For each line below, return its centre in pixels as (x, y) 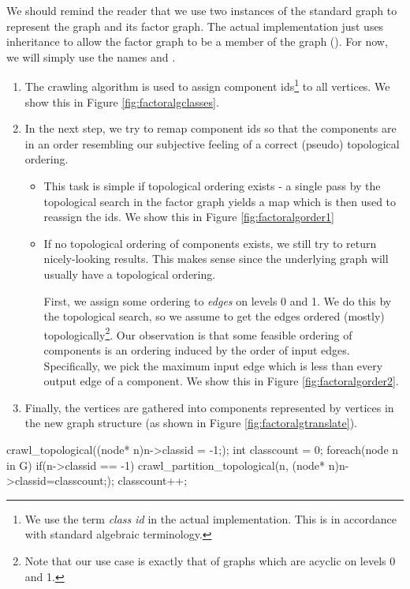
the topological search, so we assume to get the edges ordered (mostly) (214, 316)
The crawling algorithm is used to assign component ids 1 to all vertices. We (207, 85)
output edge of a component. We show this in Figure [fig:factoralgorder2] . (221, 381)
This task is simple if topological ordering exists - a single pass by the (212, 186)
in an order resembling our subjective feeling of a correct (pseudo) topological (212, 143)
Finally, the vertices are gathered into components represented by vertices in (209, 407)
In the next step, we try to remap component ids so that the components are (211, 128)
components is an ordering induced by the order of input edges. (197, 350)
